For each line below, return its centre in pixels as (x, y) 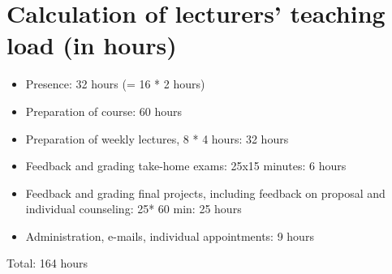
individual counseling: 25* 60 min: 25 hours (134, 209)
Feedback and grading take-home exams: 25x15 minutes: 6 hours (186, 166)
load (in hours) (92, 45)
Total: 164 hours (47, 263)
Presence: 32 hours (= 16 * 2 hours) (115, 84)
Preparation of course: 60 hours (104, 111)
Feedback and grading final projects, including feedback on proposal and (205, 193)
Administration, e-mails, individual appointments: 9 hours (170, 235)
